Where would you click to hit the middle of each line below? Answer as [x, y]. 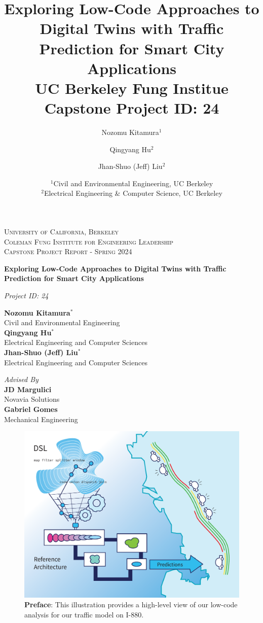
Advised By [21, 379]
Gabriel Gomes [31, 409]
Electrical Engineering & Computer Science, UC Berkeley [133, 193]
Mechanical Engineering [41, 419]
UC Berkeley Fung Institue [132, 88]
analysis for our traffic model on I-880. [84, 614]
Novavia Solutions [32, 399]
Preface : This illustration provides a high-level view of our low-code [131, 604]
